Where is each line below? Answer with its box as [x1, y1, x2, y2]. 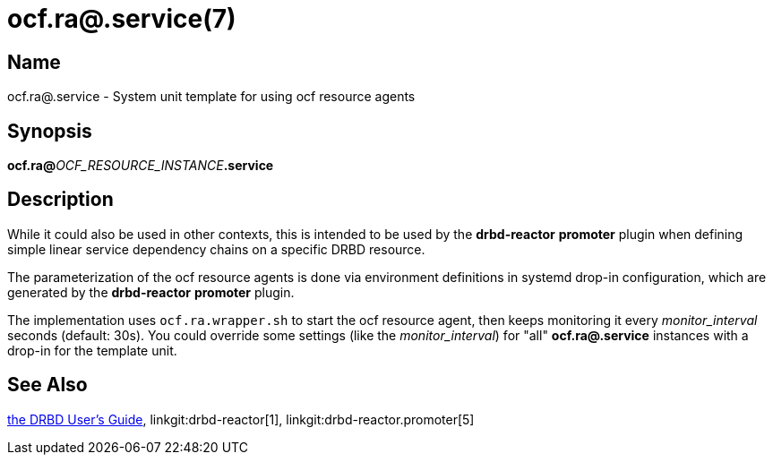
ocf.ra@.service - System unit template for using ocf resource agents [7, 89, 416, 105]
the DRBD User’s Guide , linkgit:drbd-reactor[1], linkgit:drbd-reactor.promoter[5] [7, 411, 475, 427]
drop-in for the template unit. [7, 342, 177, 358]
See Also [7, 373, 88, 397]
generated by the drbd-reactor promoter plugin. [7, 284, 295, 300]
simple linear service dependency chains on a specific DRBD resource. [7, 241, 425, 257]
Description [7, 188, 114, 211]
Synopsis [7, 119, 92, 142]
